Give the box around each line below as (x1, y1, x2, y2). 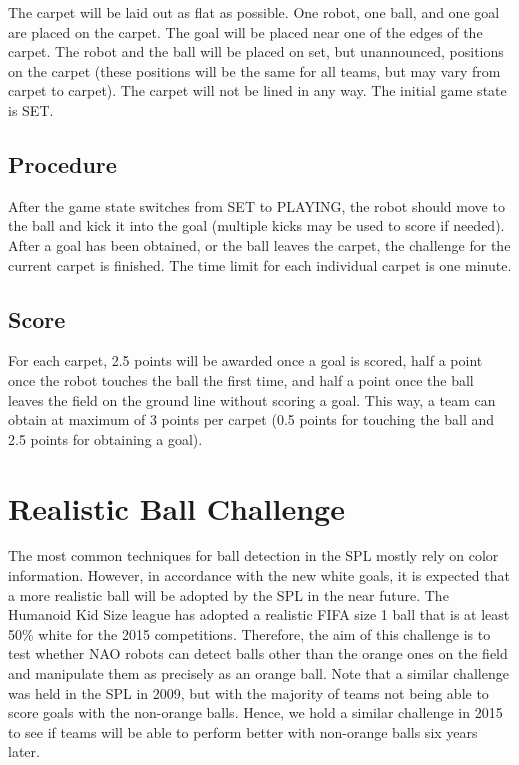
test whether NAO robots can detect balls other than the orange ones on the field (8, 643, 508, 664)
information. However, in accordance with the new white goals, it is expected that (8, 565, 510, 586)
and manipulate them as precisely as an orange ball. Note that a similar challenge (8, 663, 509, 683)
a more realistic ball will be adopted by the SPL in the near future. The (8, 584, 449, 605)
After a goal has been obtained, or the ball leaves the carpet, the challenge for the (8, 234, 511, 255)
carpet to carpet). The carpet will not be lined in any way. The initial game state (8, 80, 507, 101)
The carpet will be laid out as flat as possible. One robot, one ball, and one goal (8, 2, 500, 22)
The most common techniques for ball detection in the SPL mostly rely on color (8, 545, 499, 566)
